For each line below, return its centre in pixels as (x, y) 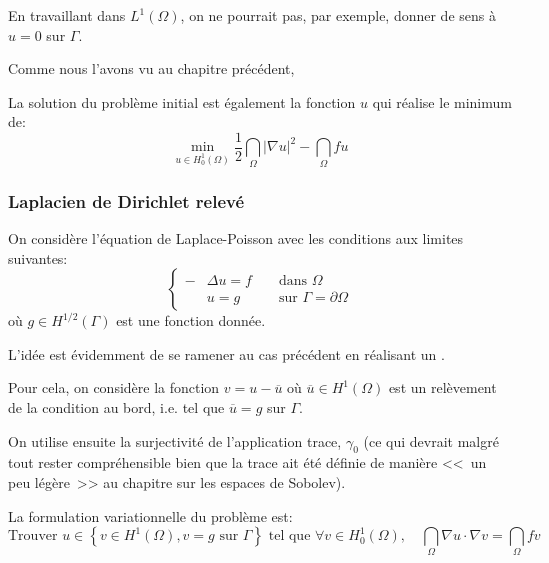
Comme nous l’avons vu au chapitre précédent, (151, 68)
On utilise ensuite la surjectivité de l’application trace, (175, 440)
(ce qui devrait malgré (431, 440)
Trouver (33, 536)
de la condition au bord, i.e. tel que (116, 406)
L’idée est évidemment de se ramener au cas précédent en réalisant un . (226, 353)
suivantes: (38, 257)
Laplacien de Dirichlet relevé (126, 200)
